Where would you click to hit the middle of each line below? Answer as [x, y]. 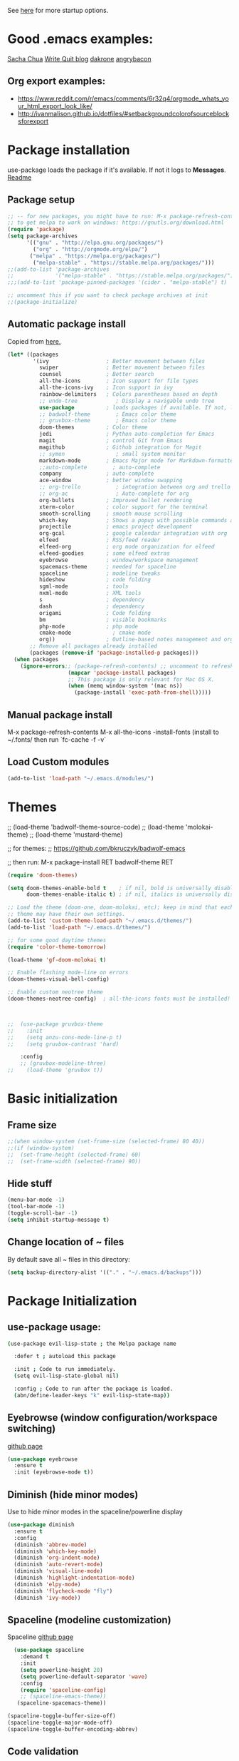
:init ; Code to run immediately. [65, 1369]
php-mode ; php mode [89, 626]
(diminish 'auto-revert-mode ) [58, 1565]
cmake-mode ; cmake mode [95, 633]
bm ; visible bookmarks [103, 620]
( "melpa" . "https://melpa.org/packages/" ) [95, 256]
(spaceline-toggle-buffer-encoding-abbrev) [73, 1729]
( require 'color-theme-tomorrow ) [57, 947]
